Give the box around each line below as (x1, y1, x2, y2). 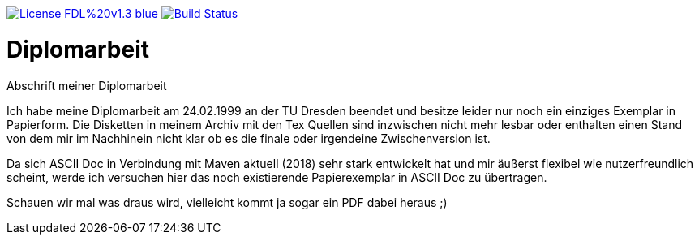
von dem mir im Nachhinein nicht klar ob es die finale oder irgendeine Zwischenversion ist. (6, 131, 491, 145)
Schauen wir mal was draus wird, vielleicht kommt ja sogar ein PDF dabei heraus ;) (6, 195, 448, 209)
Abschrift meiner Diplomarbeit (6, 78, 167, 93)
